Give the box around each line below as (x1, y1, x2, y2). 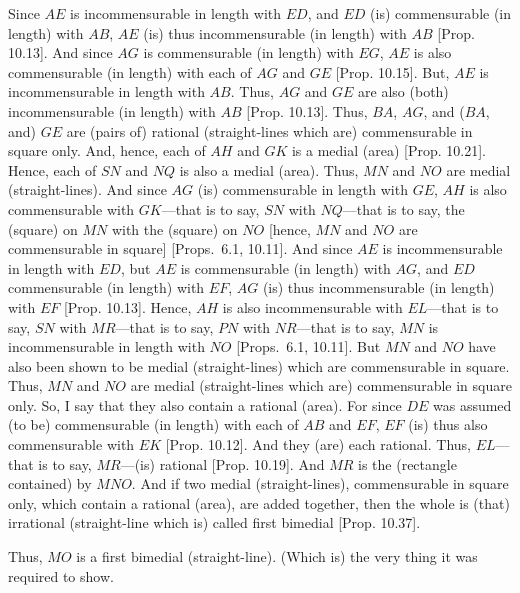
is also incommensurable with (222, 296, 403, 317)
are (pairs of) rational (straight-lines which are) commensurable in (66, 120, 473, 141)
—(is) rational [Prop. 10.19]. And (120, 453, 325, 474)
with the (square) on (111, 218, 238, 239)
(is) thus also (408, 414, 488, 435)
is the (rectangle (358, 453, 457, 474)
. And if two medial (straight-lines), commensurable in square (131, 473, 509, 494)
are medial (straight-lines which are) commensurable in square (130, 375, 512, 396)
